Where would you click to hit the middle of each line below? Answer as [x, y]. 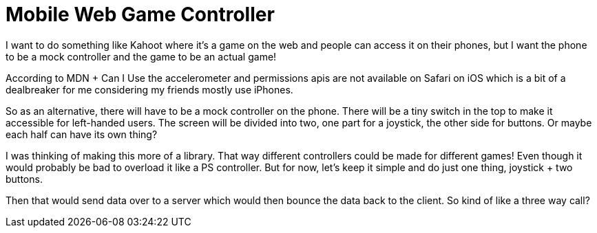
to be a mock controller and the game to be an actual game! [141, 56]
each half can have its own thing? [82, 134]
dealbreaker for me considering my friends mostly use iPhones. [149, 89]
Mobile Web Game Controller [140, 14]
